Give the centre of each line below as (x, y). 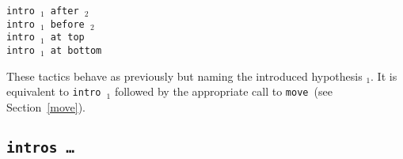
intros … (40, 147)
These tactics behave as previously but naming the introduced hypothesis (184, 76)
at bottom (76, 50)
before (67, 24)
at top (67, 38)
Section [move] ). (46, 106)
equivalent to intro (54, 91)
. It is (384, 76)
